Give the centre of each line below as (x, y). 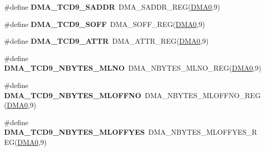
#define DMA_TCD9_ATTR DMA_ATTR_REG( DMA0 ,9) (106, 41)
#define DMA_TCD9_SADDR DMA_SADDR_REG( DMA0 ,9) (112, 7)
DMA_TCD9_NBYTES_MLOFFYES (75, 132)
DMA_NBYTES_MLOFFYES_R (203, 132)
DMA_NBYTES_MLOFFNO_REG (203, 95)
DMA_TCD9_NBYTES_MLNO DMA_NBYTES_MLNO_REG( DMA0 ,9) (133, 68)
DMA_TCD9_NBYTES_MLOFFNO (73, 95)
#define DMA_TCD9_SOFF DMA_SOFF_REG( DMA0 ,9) (105, 24)
